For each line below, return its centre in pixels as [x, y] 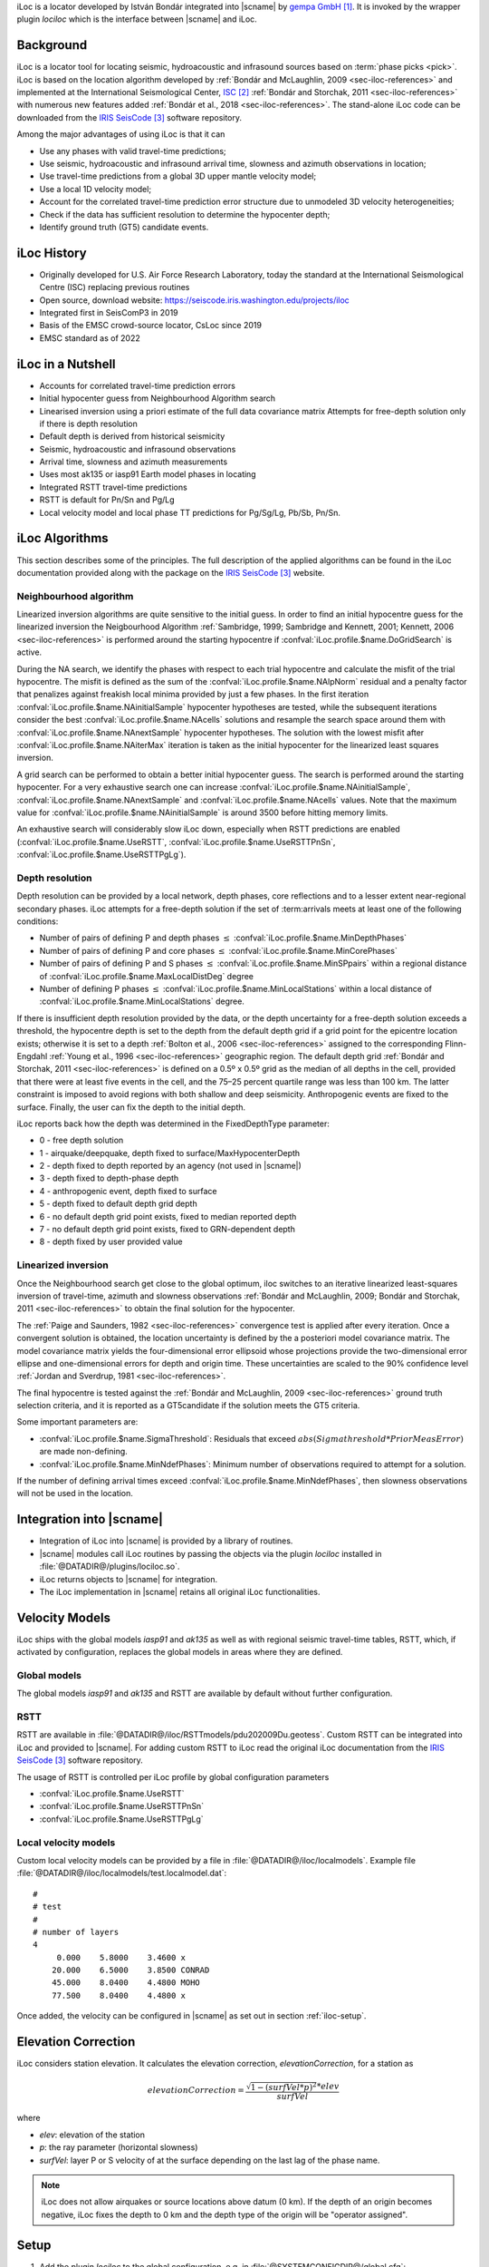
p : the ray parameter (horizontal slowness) [119, 2147]
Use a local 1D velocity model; [96, 189]
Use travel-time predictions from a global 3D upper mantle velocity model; [178, 176]
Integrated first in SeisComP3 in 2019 [109, 313]
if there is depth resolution [88, 423]
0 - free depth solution [81, 1140]
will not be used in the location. [75, 1493]
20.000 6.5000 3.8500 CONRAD [130, 1970]
